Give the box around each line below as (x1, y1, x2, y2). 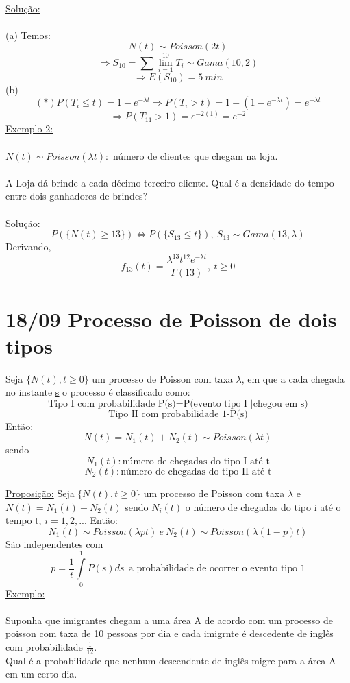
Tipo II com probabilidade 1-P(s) (108, 409, 248, 419)
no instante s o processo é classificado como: (5, 385, 190, 399)
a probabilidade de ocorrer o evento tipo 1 (128, 564, 305, 574)
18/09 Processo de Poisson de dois (5, 304, 337, 333)
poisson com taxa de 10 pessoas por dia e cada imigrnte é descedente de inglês (5, 626, 334, 640)
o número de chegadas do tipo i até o (185, 499, 341, 514)
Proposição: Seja (5, 486, 75, 501)
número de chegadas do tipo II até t (121, 467, 272, 477)
